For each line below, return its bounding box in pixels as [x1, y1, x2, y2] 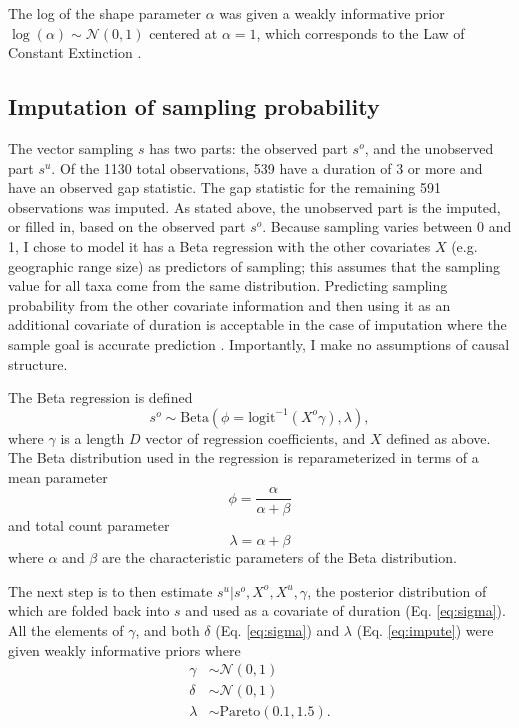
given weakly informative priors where [8, 639, 241, 660]
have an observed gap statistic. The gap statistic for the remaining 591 [8, 177, 441, 198]
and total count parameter [8, 514, 170, 535]
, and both [135, 619, 200, 640]
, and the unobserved [364, 137, 494, 158]
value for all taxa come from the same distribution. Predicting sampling [8, 275, 448, 296]
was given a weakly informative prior [219, 3, 445, 23]
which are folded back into [8, 600, 170, 621]
